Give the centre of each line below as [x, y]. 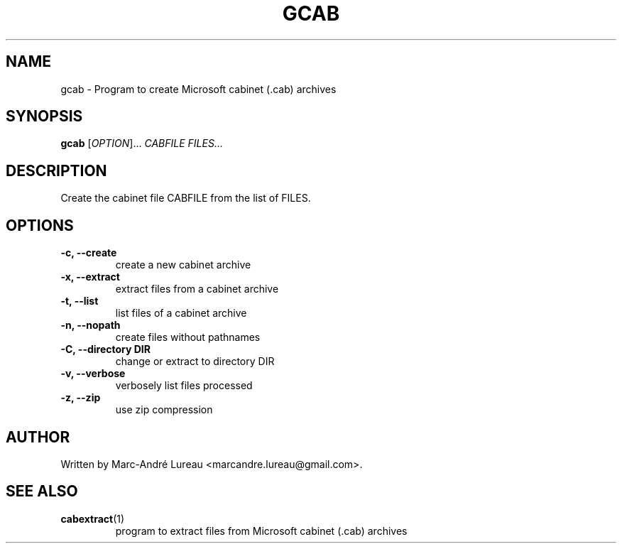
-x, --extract [90, 277]
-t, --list [80, 301]
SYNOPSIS [44, 116]
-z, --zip [81, 398]
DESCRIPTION [56, 170]
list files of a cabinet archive [181, 313]
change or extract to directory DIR [195, 362]
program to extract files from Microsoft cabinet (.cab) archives [261, 531]
